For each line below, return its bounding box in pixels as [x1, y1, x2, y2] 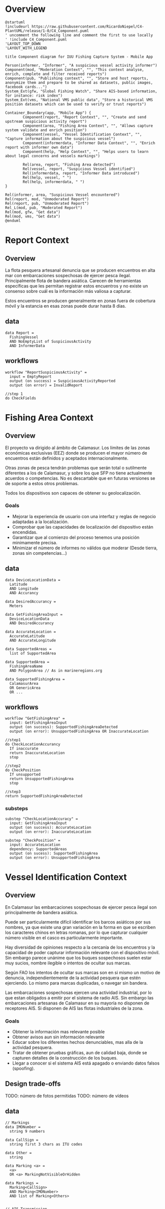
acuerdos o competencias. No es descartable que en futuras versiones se [5, 475, 156, 481]
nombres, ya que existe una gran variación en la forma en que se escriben [5, 924, 156, 930]
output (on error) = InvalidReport [9, 383, 83, 388]
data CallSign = [5, 1138, 38, 1142]
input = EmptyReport [9, 374, 52, 379]
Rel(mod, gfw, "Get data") [5, 210, 61, 214]
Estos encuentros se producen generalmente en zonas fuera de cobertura [5, 297, 156, 304]
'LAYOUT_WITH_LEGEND [5, 45, 48, 50]
